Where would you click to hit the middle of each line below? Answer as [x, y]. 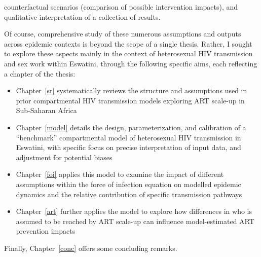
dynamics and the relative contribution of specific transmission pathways [129, 194]
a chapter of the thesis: [40, 73]
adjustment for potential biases [64, 157]
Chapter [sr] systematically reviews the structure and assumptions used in [132, 90]
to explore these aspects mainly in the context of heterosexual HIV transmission [128, 53]
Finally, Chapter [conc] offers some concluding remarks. [91, 248]
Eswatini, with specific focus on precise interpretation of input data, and [128, 147]
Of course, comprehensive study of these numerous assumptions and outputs [123, 34]
